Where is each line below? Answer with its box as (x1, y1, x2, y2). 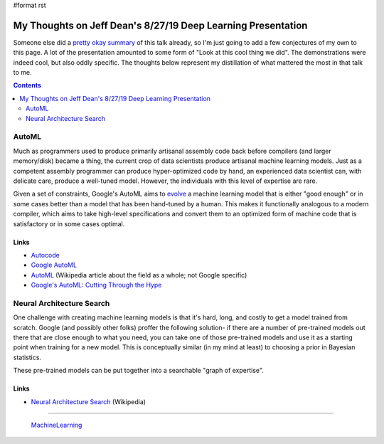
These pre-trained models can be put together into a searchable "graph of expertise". (13, 366, 265, 375)
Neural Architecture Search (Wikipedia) (31, 397, 146, 406)
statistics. (13, 353, 42, 361)
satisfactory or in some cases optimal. (13, 219, 125, 228)
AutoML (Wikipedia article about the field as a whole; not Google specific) (31, 270, 247, 279)
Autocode (31, 250, 60, 259)
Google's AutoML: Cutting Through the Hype (31, 281, 162, 290)
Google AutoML (31, 260, 78, 270)
